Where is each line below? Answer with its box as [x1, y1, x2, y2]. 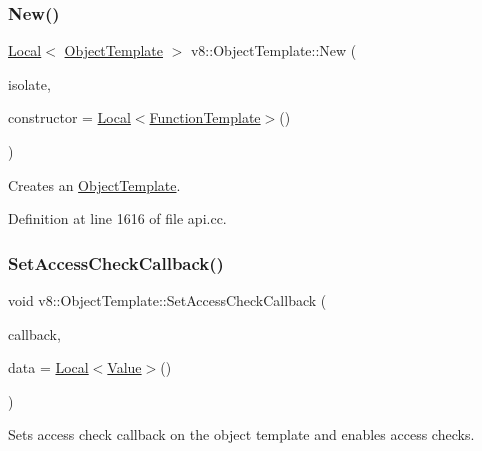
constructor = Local [8, 107, 131, 128]
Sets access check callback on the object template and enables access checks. [8, 424, 475, 445]
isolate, [8, 73, 51, 94]
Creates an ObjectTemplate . [8, 174, 181, 195]
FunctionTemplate [149, 107, 261, 128]
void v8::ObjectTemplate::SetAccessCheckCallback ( [8, 290, 327, 310]
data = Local [8, 357, 89, 378]
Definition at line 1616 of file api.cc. [8, 208, 227, 229]
